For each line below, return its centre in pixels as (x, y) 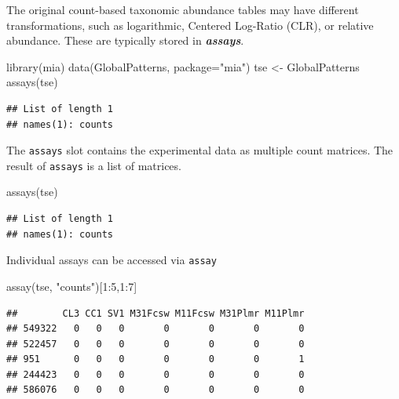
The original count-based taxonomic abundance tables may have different (183, 9)
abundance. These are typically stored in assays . (125, 40)
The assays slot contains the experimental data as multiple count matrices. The (200, 150)
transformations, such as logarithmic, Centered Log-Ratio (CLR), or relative (190, 25)
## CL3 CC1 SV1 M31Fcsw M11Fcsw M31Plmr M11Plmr (156, 313)
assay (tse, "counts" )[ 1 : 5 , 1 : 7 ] (72, 286)
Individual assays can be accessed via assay (112, 260)
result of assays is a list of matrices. (94, 165)
